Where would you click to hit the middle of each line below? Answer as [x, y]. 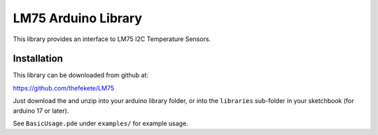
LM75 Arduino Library [78, 18]
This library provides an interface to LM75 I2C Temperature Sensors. [112, 39]
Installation [38, 59]
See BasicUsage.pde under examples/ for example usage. [100, 124]
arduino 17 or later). [41, 111]
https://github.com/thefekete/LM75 [64, 88]
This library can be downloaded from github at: [81, 75]
